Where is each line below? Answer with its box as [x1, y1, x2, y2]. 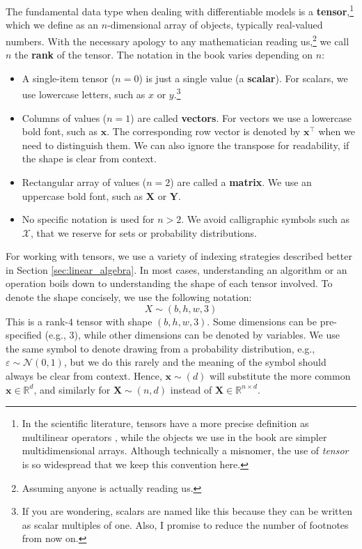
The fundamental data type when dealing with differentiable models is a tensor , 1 [6, 2, 354, 18]
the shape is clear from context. [22, 151, 157, 166]
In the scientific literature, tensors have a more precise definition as [22, 416, 309, 431]
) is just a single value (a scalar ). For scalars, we [139, 70, 348, 85]
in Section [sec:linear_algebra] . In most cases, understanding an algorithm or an [6, 262, 347, 277]
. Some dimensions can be [207, 314, 317, 328]
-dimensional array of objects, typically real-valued [107, 17, 323, 32]
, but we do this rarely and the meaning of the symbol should [63, 355, 326, 369]
